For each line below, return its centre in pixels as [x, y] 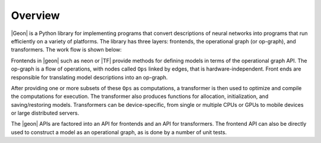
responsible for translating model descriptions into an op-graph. [89, 77]
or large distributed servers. [45, 113]
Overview [35, 15]
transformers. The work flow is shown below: [66, 50]
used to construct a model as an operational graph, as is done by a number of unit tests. [119, 132]
